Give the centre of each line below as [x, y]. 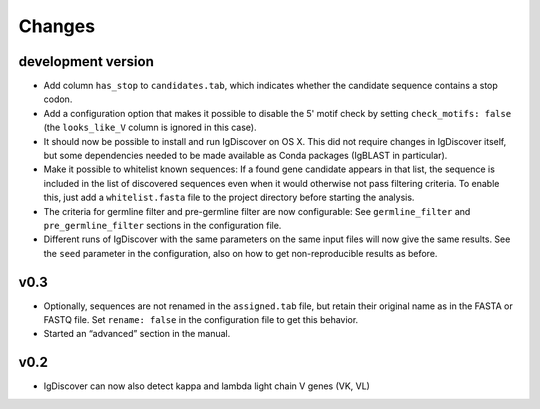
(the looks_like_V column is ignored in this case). [150, 127]
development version [86, 61]
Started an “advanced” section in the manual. [137, 334]
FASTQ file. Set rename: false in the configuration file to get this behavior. [201, 320]
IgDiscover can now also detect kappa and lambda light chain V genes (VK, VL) [206, 386]
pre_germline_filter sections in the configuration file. [162, 225]
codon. [58, 99]
